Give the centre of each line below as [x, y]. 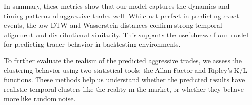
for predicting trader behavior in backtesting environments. [92, 44]
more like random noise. [40, 98]
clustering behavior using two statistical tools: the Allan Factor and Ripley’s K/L [126, 70]
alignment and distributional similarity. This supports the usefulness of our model [126, 34]
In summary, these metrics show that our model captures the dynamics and [117, 6]
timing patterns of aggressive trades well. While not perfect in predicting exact [122, 15]
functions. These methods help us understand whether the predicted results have [125, 79]
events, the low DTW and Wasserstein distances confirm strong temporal [113, 25]
